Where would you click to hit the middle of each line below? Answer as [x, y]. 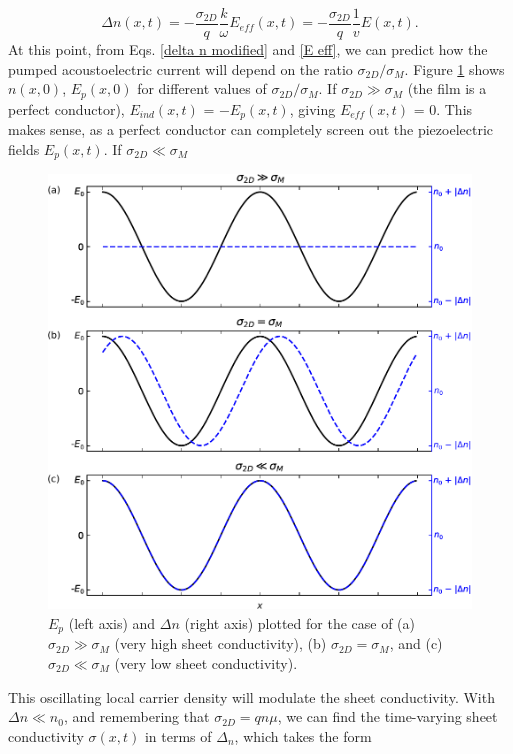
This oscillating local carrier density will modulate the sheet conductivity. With [251, 696]
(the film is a [447, 88]
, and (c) [416, 643]
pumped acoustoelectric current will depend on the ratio [180, 68]
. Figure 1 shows [454, 68]
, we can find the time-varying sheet [387, 716]
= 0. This [443, 108]
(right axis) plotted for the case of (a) [300, 622]
